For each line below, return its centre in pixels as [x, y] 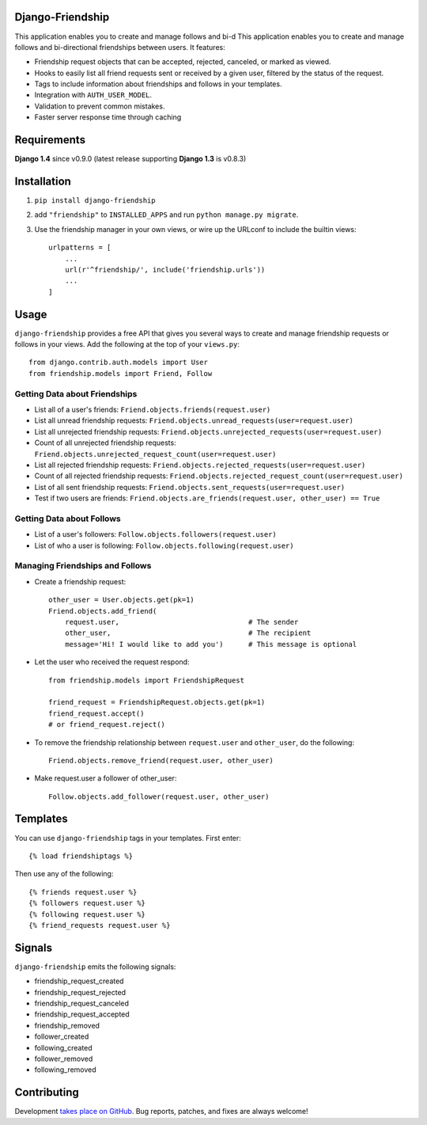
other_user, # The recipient [188, 633]
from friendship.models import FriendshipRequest [147, 680]
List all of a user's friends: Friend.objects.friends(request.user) [153, 410]
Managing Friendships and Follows [83, 566]
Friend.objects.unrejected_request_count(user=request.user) [155, 454]
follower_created [62, 1036]
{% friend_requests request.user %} [100, 925]
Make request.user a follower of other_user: [106, 778]
